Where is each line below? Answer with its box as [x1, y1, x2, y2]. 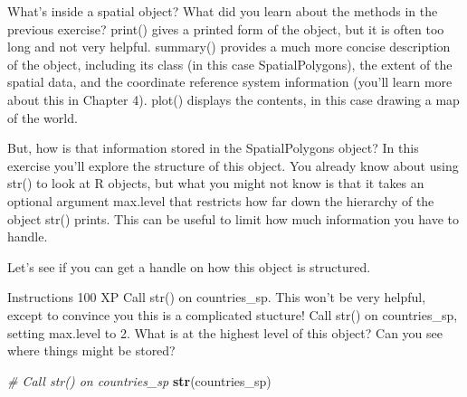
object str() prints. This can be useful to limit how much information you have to [7, 209, 459, 228]
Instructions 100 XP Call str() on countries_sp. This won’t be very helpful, [7, 288, 426, 307]
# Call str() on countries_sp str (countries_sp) [7, 371, 272, 390]
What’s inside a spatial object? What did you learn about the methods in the [7, 2, 438, 20]
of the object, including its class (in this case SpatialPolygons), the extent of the [7, 54, 453, 73]
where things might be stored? [7, 341, 176, 360]
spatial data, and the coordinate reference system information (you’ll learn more [7, 72, 453, 91]
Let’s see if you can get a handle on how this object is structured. [7, 257, 371, 276]
